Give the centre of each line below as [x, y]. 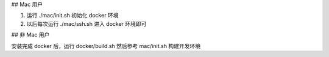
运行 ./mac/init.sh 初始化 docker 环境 [73, 16]
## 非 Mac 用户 [30, 35]
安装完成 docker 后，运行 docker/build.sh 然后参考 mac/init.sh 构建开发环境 [106, 46]
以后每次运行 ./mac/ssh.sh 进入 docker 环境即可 [87, 23]
